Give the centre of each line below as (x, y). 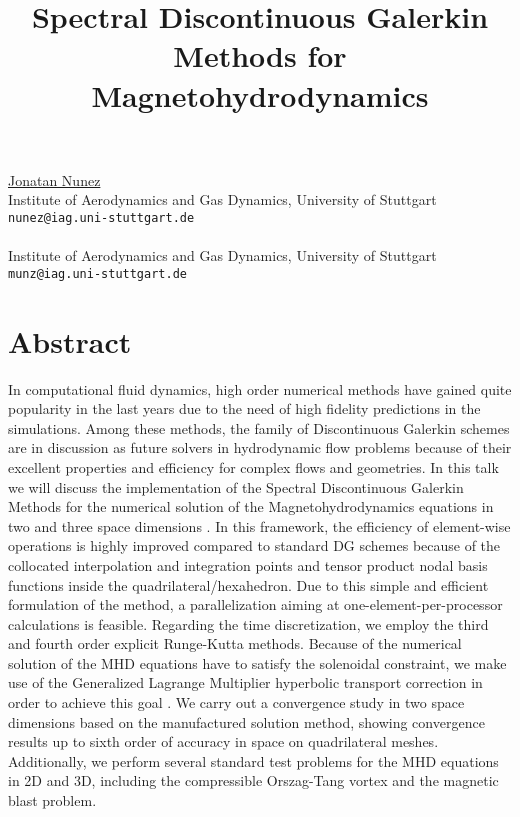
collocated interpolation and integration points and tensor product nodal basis (248, 564)
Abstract (70, 340)
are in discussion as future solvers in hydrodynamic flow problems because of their (260, 447)
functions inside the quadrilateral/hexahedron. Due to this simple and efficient (248, 584)
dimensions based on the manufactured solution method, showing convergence (246, 721)
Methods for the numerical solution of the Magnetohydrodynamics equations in (251, 506)
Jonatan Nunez (54, 179)
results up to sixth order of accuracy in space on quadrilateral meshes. (223, 741)
